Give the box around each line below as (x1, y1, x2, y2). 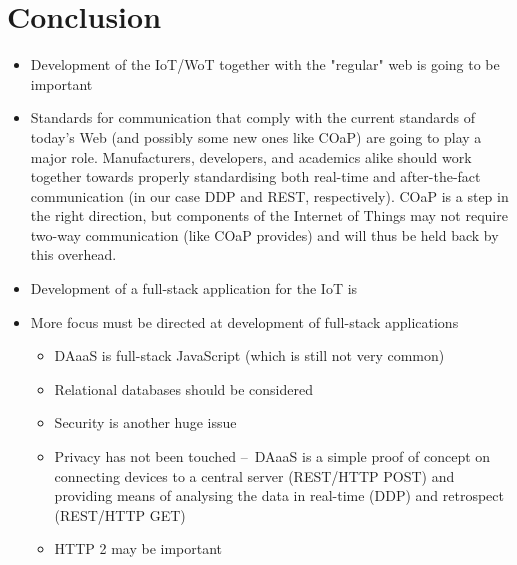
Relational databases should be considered (54, 378, 313, 399)
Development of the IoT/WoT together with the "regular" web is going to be (30, 54, 500, 75)
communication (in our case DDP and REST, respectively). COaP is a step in (30, 185, 509, 206)
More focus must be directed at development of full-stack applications (30, 311, 459, 332)
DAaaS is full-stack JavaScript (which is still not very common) (54, 345, 445, 366)
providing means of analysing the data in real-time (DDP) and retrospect (54, 485, 504, 506)
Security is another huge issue (54, 412, 237, 433)
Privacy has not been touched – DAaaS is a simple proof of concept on (54, 446, 491, 467)
